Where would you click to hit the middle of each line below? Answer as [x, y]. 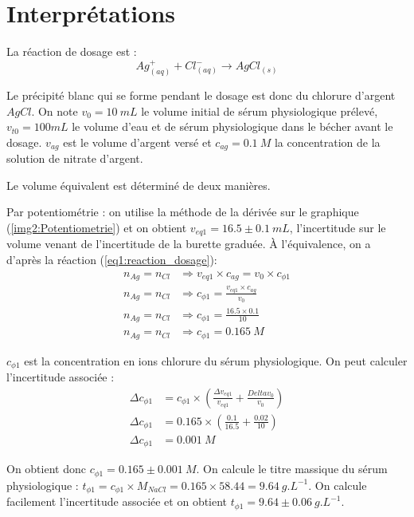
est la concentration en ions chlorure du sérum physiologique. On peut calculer [216, 360]
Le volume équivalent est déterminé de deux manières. [139, 185]
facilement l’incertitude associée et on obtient [117, 501]
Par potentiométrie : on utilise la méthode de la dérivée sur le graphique [183, 212]
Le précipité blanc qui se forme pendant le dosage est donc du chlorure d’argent [201, 95]
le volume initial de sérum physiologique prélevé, [260, 111]
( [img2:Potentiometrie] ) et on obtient [97, 227]
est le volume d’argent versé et [137, 142]
